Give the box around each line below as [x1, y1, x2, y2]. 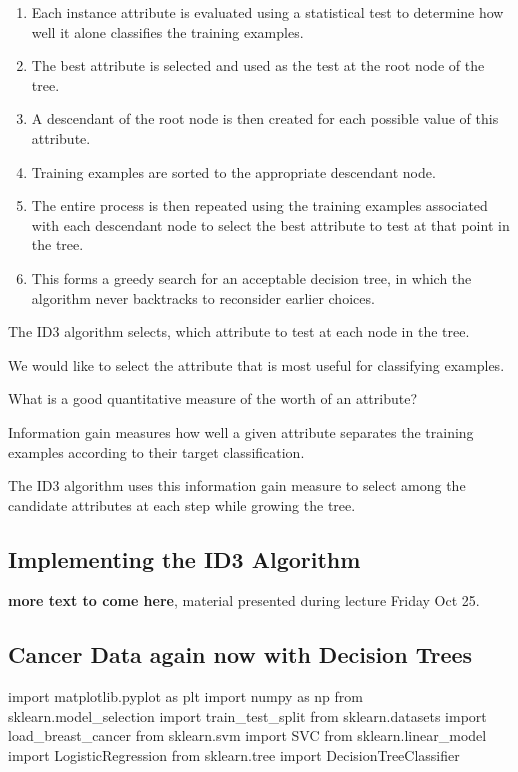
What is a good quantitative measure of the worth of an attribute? [8, 388, 418, 409]
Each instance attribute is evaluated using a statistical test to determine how [31, 2, 504, 22]
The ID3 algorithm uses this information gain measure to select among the [8, 475, 466, 496]
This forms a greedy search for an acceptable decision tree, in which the [31, 267, 472, 288]
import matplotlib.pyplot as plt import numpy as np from [8, 686, 363, 707]
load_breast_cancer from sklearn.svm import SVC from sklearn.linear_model [8, 725, 487, 746]
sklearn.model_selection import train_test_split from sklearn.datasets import [8, 705, 487, 726]
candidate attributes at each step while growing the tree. [8, 494, 356, 515]
